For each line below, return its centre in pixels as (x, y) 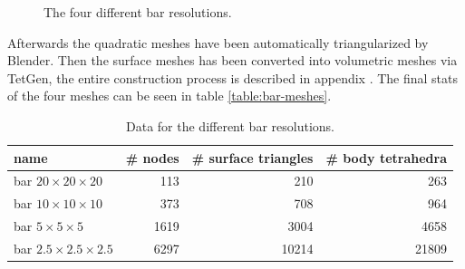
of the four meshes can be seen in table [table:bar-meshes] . (170, 96)
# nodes (152, 157)
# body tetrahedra (386, 157)
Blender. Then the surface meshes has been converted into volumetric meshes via (232, 60)
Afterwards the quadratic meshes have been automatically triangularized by (218, 42)
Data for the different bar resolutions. (230, 125)
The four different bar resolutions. (138, 12)
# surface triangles (252, 157)
